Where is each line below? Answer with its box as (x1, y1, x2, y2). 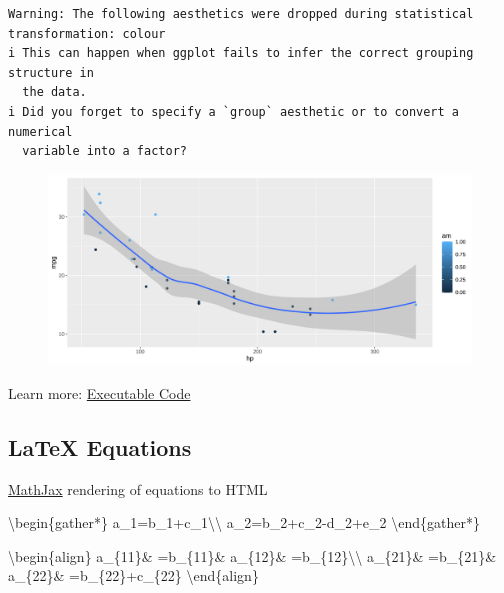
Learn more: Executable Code (8, 382, 191, 403)
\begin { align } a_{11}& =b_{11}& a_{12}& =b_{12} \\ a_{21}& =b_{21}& (8, 545, 497, 566)
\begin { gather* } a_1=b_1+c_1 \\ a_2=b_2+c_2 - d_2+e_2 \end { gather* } (8, 512, 480, 533)
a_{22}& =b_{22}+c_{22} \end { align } (8, 565, 259, 586)
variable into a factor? (22, 144, 187, 159)
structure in (8, 65, 94, 80)
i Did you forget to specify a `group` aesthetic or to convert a (8, 104, 460, 119)
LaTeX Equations (8, 431, 192, 462)
